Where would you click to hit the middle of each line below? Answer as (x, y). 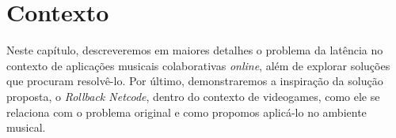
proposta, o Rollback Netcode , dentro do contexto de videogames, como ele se (193, 96)
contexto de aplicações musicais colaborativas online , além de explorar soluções (198, 65)
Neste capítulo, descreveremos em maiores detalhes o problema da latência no (195, 50)
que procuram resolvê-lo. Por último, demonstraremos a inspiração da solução (195, 81)
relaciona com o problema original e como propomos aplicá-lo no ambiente (187, 112)
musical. (26, 127)
